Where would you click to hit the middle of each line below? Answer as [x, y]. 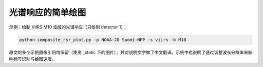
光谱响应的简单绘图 [47, 13]
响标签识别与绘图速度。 [32, 59]
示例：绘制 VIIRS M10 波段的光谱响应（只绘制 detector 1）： [68, 27]
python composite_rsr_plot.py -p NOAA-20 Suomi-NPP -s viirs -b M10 [103, 40]
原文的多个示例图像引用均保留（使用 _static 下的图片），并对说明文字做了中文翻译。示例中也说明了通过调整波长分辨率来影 [131, 52]
